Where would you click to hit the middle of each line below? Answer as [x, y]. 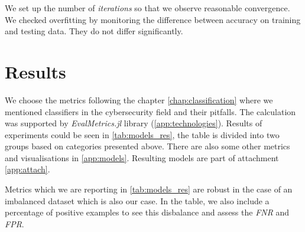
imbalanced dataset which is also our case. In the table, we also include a [137, 200]
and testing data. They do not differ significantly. [94, 31]
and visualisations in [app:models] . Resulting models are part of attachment [142, 157]
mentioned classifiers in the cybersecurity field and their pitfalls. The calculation [150, 111]
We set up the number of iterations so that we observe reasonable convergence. [147, 8]
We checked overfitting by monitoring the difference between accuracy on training [153, 19]
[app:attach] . [27, 169]
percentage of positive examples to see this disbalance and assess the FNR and [147, 212]
